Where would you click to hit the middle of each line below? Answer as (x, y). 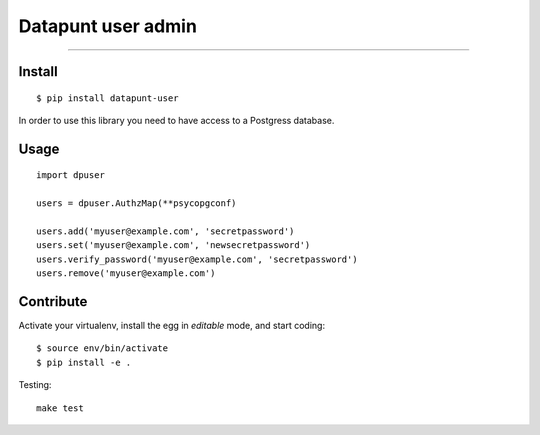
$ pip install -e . (84, 362)
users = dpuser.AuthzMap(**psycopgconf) (136, 203)
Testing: (35, 385)
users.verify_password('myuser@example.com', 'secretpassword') (197, 259)
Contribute (53, 301)
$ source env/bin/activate (102, 348)
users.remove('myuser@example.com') (126, 273)
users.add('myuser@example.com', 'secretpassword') (165, 231)
